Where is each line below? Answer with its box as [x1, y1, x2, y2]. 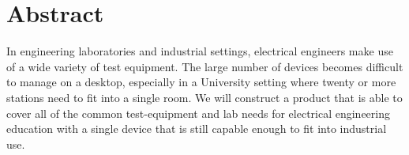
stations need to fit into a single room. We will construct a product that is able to [6, 89, 403, 105]
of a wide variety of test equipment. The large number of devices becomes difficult [6, 58, 403, 74]
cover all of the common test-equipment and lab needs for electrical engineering [6, 104, 390, 121]
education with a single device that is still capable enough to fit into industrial [6, 120, 387, 137]
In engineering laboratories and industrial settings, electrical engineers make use [6, 43, 393, 59]
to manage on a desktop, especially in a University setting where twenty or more [6, 74, 396, 90]
